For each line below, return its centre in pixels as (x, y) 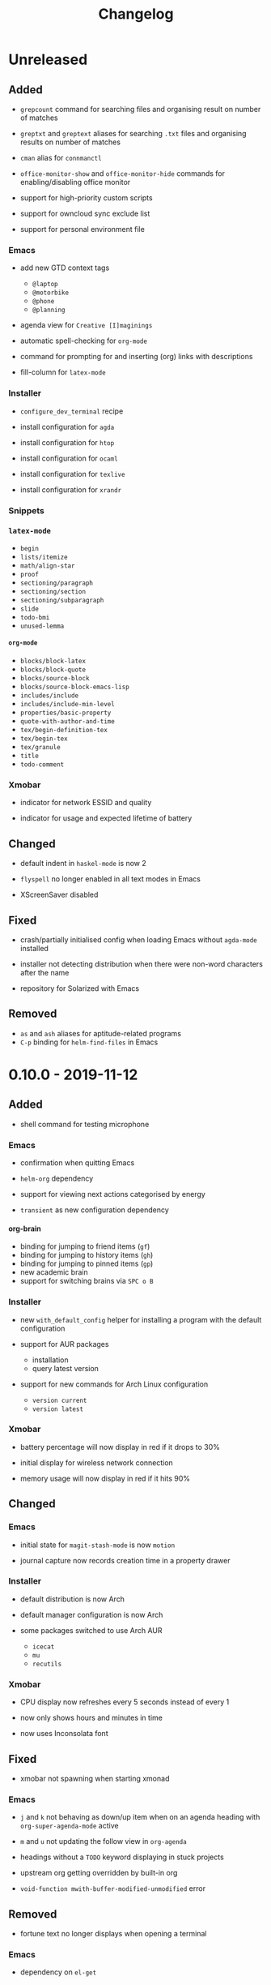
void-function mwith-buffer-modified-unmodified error (113, 1889)
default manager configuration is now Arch (91, 1614)
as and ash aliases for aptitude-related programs (101, 1033)
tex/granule (40, 748)
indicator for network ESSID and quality (86, 803)
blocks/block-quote (53, 670)
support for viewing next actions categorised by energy (113, 1194)
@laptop (45, 285)
